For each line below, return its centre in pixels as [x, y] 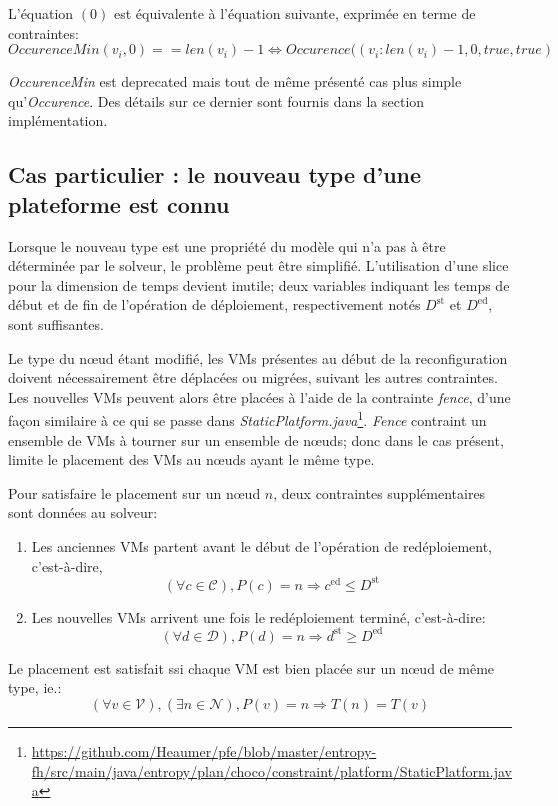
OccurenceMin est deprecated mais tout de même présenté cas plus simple [235, 81]
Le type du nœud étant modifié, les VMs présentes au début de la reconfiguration [258, 357]
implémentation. [58, 120]
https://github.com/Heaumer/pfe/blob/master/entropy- [204, 750]
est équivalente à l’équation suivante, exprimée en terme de [294, 13]
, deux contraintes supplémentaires [379, 492]
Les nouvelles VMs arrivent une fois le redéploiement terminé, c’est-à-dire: [258, 616]
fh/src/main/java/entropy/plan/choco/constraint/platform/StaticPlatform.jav [271, 770]
